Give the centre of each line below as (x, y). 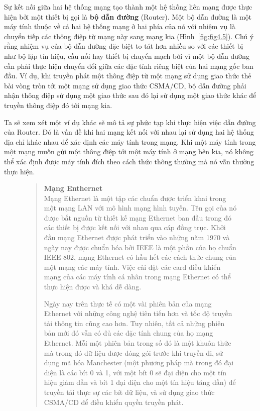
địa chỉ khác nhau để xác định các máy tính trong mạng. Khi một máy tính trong (130, 141)
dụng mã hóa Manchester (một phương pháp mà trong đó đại (139, 363)
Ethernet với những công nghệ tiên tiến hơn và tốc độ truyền (138, 313)
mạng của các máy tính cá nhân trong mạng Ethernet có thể (137, 277)
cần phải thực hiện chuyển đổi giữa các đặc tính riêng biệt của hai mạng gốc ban (129, 66)
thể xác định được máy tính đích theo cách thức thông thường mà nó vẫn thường (129, 161)
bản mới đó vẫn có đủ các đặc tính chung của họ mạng (128, 333)
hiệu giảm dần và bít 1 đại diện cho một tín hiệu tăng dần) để (140, 382)
